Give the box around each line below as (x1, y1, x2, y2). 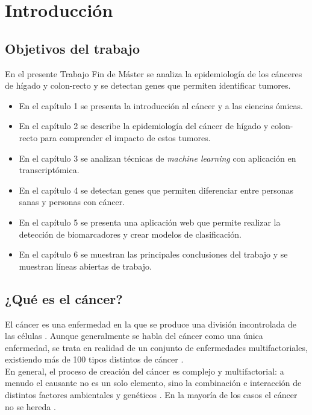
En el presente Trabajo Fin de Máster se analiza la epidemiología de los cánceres (5, 67, 302, 80)
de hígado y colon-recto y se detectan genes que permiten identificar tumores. (5, 79, 291, 92)
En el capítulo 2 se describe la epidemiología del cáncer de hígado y (19, 119, 269, 132)
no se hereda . (5, 400, 56, 413)
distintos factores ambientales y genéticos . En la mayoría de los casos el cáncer (5, 388, 298, 401)
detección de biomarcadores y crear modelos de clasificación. (19, 227, 242, 240)
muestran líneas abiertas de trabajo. (19, 259, 152, 272)
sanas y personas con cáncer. (19, 195, 125, 208)
